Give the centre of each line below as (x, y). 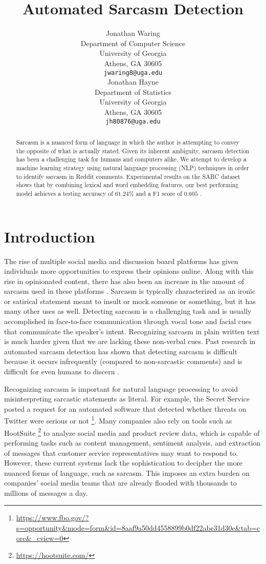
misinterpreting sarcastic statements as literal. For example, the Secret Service (127, 399)
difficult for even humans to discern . (62, 371)
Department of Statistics (133, 92)
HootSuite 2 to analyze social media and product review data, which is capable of (132, 432)
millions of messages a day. (46, 492)
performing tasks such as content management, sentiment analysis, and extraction (132, 442)
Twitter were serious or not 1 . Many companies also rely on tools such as (118, 420)
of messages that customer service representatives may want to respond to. (121, 452)
